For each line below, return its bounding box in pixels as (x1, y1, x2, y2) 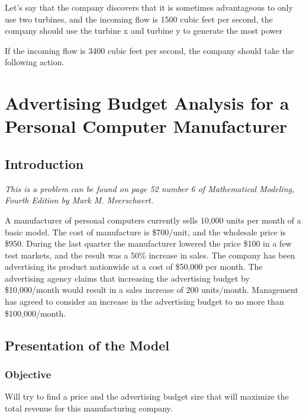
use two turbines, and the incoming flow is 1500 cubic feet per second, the (5, 12, 273, 25)
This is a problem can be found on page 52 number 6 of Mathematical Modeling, (5, 182, 295, 194)
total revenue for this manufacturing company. (5, 401, 173, 414)
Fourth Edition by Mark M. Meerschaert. (5, 194, 153, 206)
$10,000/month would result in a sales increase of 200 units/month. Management (5, 283, 298, 296)
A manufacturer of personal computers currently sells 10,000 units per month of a (5, 213, 301, 226)
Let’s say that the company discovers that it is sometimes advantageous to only (5, 1, 293, 13)
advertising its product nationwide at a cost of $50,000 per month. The (5, 260, 263, 273)
